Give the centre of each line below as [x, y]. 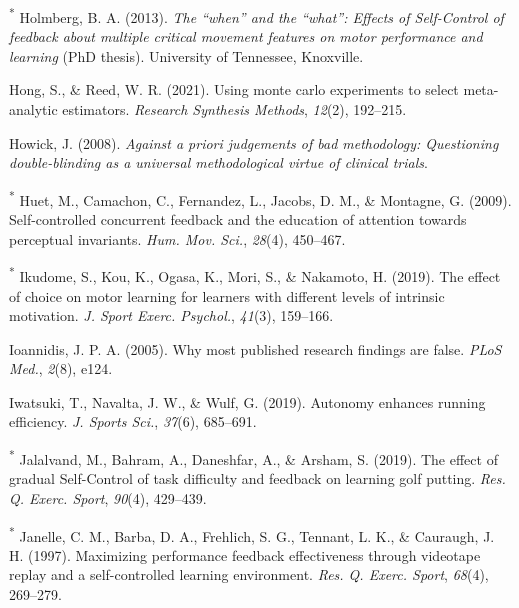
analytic [33, 109]
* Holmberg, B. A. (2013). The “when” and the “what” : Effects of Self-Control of [256, 15]
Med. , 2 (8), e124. [61, 368]
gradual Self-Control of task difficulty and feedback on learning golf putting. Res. [257, 478]
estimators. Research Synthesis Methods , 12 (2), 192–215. [234, 109]
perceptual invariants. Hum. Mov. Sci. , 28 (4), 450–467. [177, 238]
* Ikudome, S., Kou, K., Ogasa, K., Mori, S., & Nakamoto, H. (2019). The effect [255, 274]
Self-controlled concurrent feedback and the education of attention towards [238, 219]
